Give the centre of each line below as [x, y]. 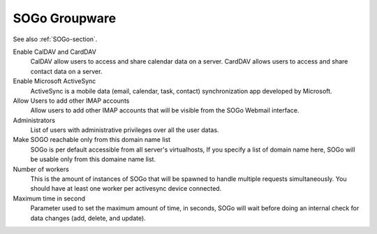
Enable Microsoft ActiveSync [54, 81]
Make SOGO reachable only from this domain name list [92, 140]
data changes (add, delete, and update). [88, 218]
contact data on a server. [66, 71]
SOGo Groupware [65, 18]
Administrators [34, 120]
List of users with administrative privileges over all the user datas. [125, 130]
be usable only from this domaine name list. [93, 159]
